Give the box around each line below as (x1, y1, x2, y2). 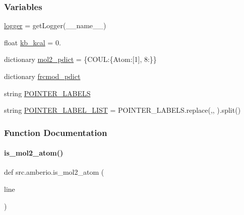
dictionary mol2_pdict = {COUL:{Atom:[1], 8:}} (4, 54, 157, 64)
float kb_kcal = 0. (4, 37, 61, 47)
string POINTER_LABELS (4, 88, 91, 98)
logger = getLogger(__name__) (4, 20, 106, 31)
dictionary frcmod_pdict (4, 71, 81, 81)
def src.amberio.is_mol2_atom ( (4, 167, 104, 177)
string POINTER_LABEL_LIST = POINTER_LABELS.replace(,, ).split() (4, 105, 241, 115)
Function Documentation (4, 126, 107, 138)
